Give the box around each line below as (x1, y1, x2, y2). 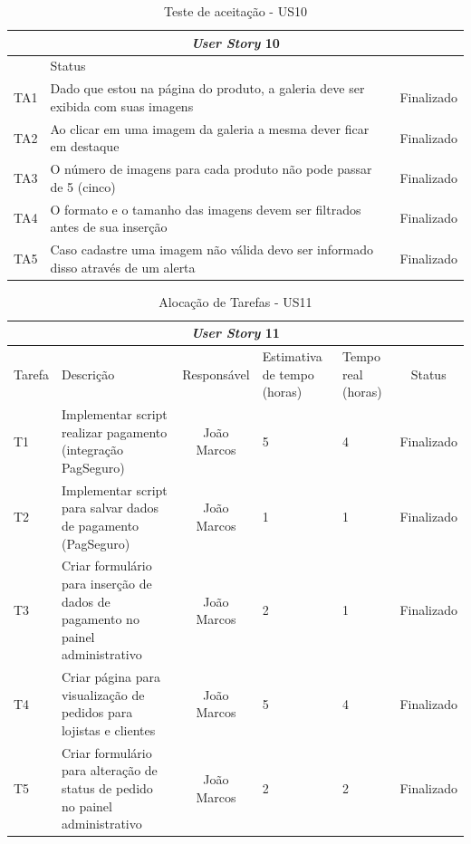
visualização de (61, 685, 145, 704)
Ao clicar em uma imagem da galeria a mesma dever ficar (50, 119, 370, 138)
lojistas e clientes (61, 721, 156, 740)
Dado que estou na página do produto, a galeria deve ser (50, 79, 365, 98)
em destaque (50, 137, 120, 156)
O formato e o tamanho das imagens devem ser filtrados (50, 199, 361, 218)
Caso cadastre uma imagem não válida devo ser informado (50, 240, 373, 259)
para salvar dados (61, 498, 159, 517)
